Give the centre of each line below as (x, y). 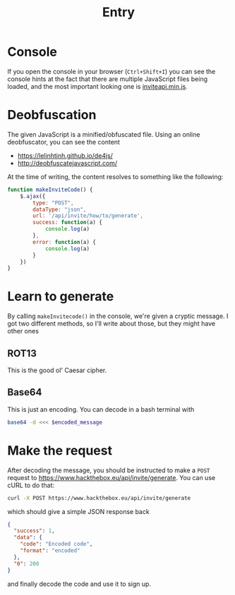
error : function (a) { (65, 242)
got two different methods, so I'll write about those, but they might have (112, 324)
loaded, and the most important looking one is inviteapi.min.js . (98, 86)
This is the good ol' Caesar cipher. (57, 370)
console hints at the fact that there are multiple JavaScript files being (108, 79)
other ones (23, 331)
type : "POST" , (53, 203)
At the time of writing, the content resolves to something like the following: (115, 176)
